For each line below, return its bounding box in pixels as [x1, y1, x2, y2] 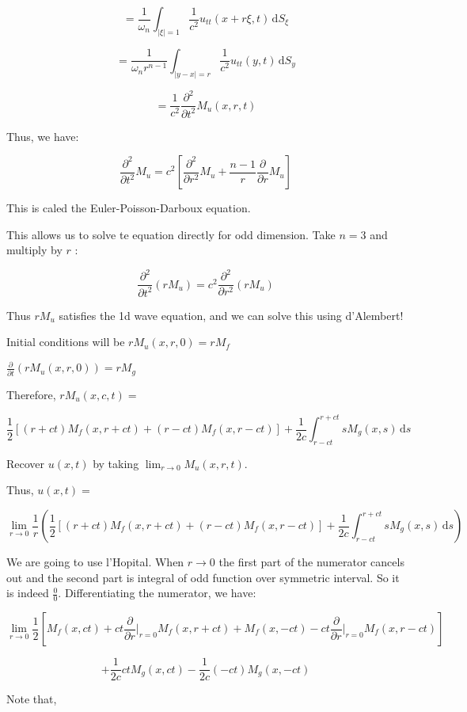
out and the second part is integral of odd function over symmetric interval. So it [6, 569, 400, 585]
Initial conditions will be [6, 333, 125, 350]
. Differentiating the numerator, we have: [58, 584, 256, 601]
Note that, [6, 691, 57, 707]
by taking [93, 455, 139, 471]
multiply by [6, 242, 63, 258]
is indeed [6, 584, 49, 601]
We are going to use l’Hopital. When [6, 554, 184, 570]
